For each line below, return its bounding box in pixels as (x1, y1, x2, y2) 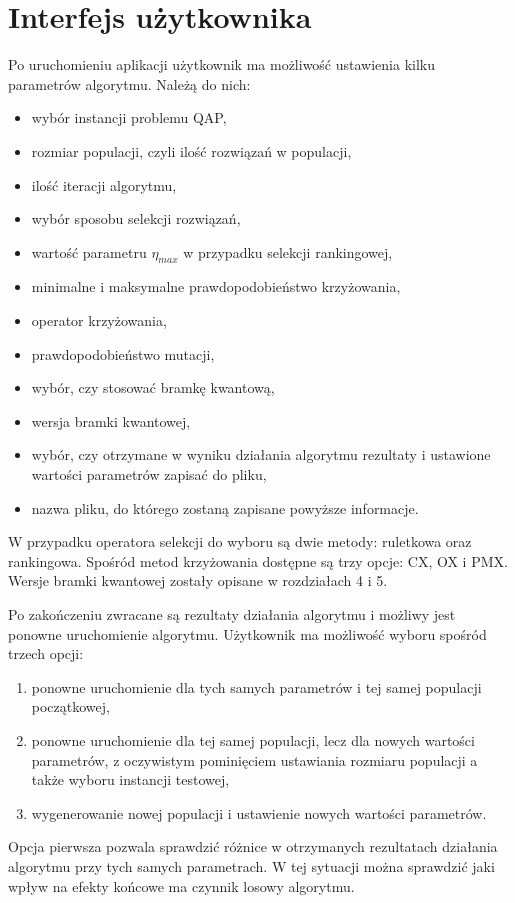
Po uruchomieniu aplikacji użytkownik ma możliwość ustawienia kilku (8, 54, 436, 75)
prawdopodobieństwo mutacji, (31, 343, 215, 364)
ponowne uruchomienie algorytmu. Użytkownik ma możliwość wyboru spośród (8, 623, 487, 644)
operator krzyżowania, (31, 310, 167, 331)
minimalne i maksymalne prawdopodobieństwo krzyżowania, (31, 276, 401, 297)
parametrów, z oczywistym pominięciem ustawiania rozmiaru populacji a (31, 749, 478, 770)
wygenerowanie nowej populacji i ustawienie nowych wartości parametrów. (31, 802, 487, 823)
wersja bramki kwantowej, (31, 410, 191, 431)
